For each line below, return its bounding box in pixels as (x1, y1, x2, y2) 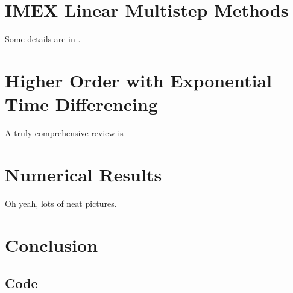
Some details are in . (5, 33, 81, 45)
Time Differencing (5, 92, 158, 116)
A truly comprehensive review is (5, 127, 124, 139)
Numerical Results (5, 162, 162, 186)
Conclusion (5, 232, 98, 257)
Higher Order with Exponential (5, 68, 273, 92)
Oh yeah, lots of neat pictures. (5, 197, 117, 209)
